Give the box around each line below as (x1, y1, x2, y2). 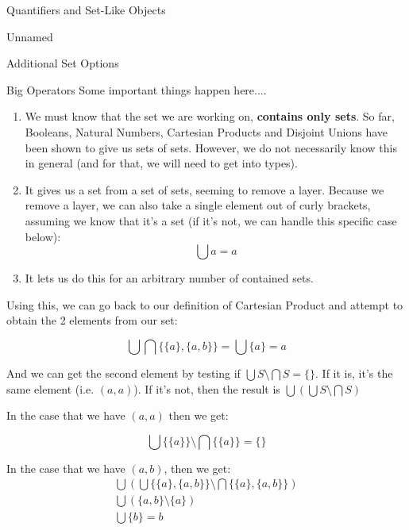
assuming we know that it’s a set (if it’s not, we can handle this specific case (25, 212, 397, 229)
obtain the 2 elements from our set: (6, 312, 178, 328)
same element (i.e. (6, 380, 95, 397)
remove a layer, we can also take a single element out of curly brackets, (25, 197, 371, 213)
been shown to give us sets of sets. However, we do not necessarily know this (25, 139, 397, 156)
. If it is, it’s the (315, 364, 393, 381)
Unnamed (6, 28, 53, 44)
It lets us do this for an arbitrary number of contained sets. (25, 270, 314, 286)
